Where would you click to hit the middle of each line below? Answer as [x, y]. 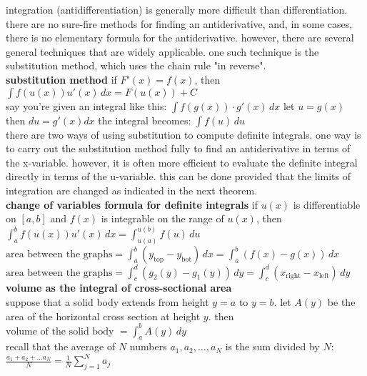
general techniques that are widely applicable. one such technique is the [162, 51]
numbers [148, 346]
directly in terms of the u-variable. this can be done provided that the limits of [179, 176]
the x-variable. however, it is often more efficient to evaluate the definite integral [182, 162]
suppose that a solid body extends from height [107, 301]
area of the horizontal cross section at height [103, 316]
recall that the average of [61, 346]
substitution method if [61, 79]
